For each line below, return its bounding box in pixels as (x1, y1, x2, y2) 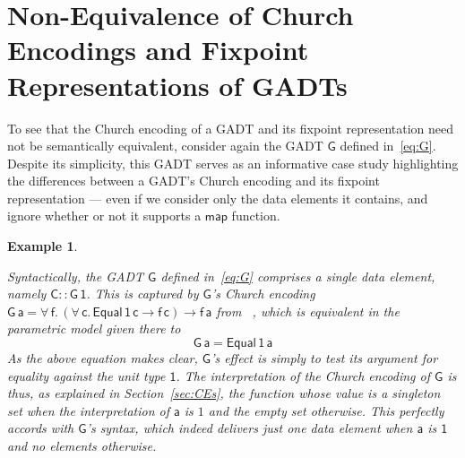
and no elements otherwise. (7, 436, 157, 454)
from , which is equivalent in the (216, 301, 400, 320)
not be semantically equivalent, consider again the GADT (7, 136, 323, 155)
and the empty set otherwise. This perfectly (208, 401, 444, 419)
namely (7, 284, 47, 303)
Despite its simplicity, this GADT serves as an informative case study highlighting (7, 153, 459, 172)
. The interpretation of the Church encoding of (176, 366, 431, 385)
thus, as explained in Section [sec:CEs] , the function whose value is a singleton (7, 384, 441, 402)
